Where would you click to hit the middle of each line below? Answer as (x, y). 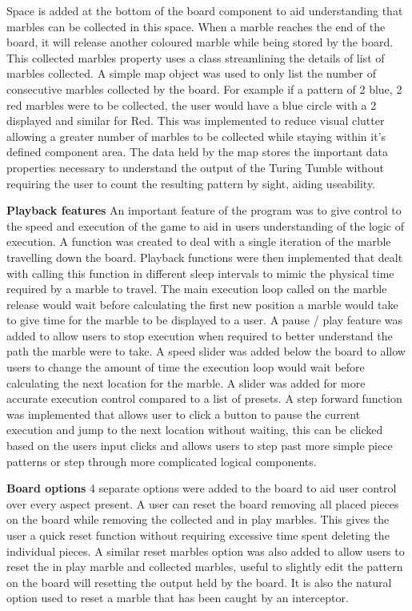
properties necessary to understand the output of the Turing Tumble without (195, 167)
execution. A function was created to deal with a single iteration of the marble (199, 241)
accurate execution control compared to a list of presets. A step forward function (204, 398)
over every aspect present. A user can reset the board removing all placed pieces (203, 503)
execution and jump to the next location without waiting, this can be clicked (195, 430)
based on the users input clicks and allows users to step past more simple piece (200, 446)
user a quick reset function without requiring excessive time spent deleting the (198, 535)
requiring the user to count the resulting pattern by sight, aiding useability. (191, 183)
